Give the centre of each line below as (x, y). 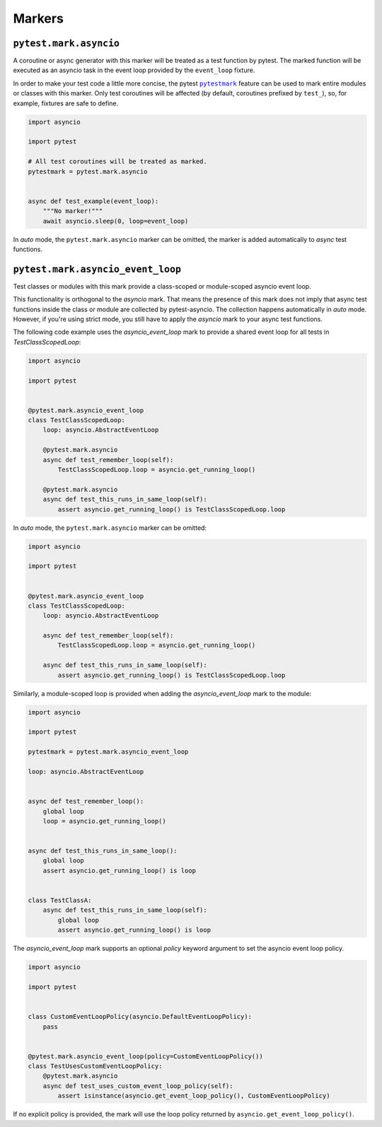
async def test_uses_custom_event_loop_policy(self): (138, 1086)
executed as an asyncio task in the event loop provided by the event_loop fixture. (134, 70)
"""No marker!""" (73, 211)
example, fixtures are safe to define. (66, 103)
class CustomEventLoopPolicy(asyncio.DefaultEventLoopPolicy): (140, 1017)
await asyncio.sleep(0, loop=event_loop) (116, 221)
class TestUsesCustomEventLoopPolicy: (95, 1066)
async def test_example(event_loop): (93, 201)
